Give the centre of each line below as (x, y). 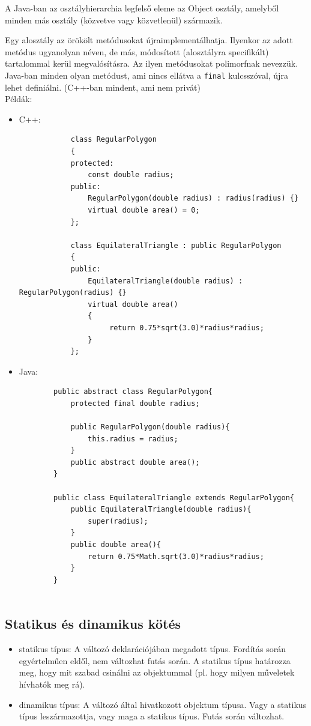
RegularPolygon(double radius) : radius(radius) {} (193, 198)
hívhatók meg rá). (52, 684)
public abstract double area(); (135, 462)
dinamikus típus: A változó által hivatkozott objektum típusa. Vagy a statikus (163, 704)
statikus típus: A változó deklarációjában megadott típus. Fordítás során (152, 649)
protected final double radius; (135, 403)
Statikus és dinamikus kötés (93, 624)
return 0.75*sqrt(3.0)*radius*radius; (187, 328)
